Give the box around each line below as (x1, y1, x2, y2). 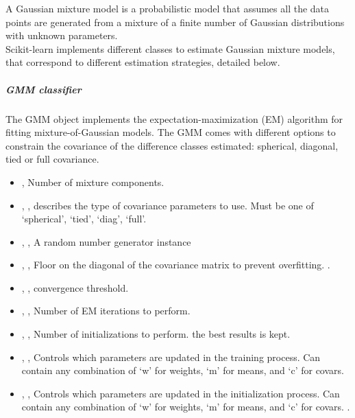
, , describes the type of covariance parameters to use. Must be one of (21, 198, 314, 212)
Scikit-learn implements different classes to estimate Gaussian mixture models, (5, 41, 335, 56)
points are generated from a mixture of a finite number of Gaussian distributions (5, 14, 345, 29)
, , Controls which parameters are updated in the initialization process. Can (21, 386, 340, 400)
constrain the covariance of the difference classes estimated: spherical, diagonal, (5, 138, 339, 152)
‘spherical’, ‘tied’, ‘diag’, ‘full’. (21, 211, 147, 226)
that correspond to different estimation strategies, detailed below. (5, 55, 280, 69)
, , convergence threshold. (21, 280, 129, 294)
